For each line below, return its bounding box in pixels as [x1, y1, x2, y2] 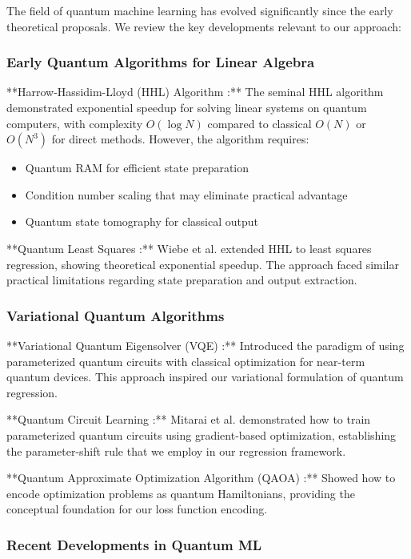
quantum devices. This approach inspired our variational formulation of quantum [6, 368, 404, 385]
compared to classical [207, 115, 312, 131]
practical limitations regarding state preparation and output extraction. [6, 271, 357, 288]
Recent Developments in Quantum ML [6, 534, 262, 554]
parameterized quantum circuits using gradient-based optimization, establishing [6, 426, 397, 443]
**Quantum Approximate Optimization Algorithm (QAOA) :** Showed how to [6, 469, 396, 486]
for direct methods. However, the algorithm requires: [51, 131, 309, 147]
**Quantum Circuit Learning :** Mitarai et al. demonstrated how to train [6, 411, 371, 428]
